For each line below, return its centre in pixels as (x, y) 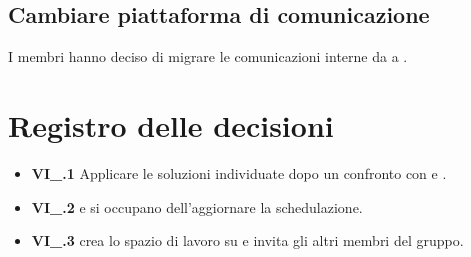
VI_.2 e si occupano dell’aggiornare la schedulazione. (197, 206)
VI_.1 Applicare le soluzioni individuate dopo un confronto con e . (239, 172)
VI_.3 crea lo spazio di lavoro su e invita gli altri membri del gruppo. (247, 240)
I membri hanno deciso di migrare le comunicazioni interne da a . (208, 56)
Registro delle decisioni (171, 124)
